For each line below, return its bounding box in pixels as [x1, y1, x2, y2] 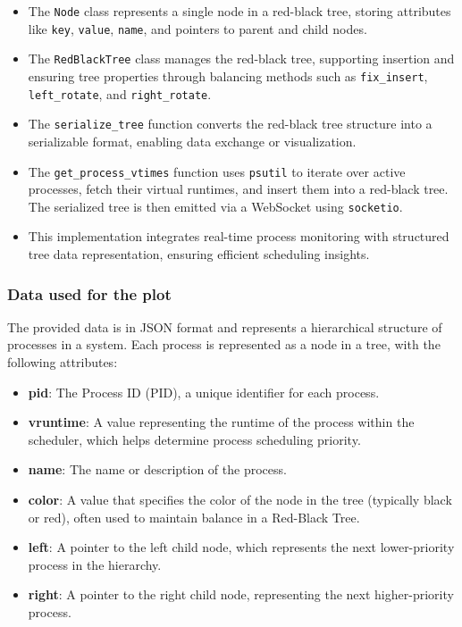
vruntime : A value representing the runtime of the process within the [28, 413, 415, 431]
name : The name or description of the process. [28, 460, 287, 479]
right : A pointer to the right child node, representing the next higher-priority [28, 585, 454, 604]
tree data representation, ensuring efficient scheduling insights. [28, 245, 370, 263]
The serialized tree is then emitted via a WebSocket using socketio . [28, 196, 403, 215]
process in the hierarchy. [28, 555, 162, 573]
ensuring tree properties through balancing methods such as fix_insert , [28, 66, 428, 85]
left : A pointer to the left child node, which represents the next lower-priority [28, 538, 455, 556]
